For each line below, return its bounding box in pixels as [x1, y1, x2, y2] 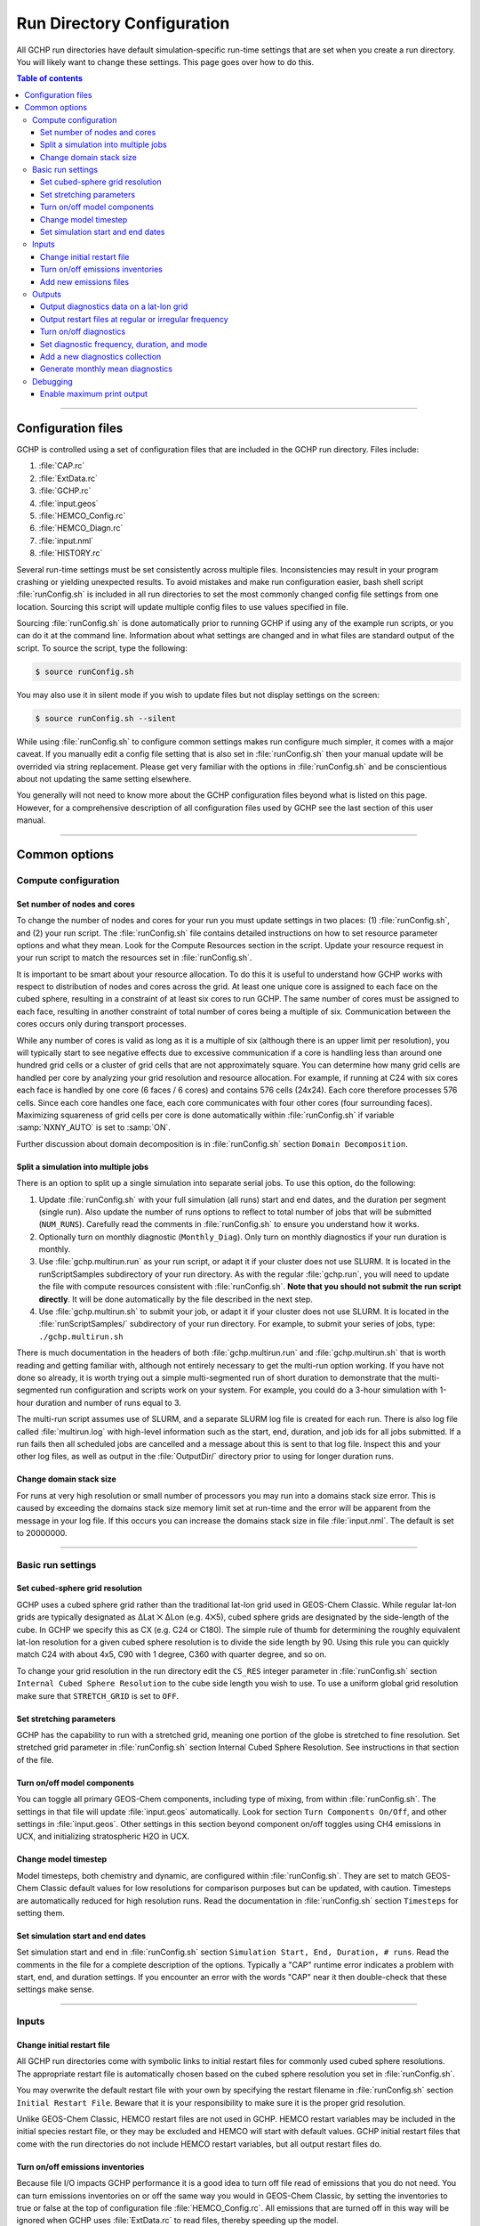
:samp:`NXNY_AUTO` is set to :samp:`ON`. [16, 1122, 171, 1133]
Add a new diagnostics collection [40, 351, 162, 362]
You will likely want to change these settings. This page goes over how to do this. [16, 56, 315, 67]
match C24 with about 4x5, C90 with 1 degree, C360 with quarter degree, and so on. [16, 1649, 327, 1660]
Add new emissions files [40, 276, 129, 287]
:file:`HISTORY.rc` [38, 548, 103, 558]
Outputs [32, 288, 62, 299]
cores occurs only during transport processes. [16, 1019, 187, 1029]
